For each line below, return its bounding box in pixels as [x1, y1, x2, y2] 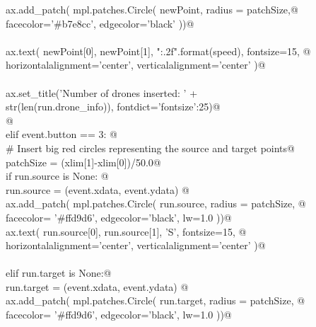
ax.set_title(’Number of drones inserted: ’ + [6, 85, 198, 100]
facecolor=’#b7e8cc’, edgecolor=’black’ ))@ [6, 16, 194, 30]
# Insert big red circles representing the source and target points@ [6, 140, 295, 155]
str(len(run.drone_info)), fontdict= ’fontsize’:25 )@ [6, 99, 221, 114]
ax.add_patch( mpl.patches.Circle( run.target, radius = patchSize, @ [6, 293, 305, 308]
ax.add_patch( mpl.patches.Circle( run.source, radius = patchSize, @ [6, 196, 306, 211]
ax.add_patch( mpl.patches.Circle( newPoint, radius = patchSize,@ [6, 2, 298, 16]
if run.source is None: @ [6, 168, 109, 183]
